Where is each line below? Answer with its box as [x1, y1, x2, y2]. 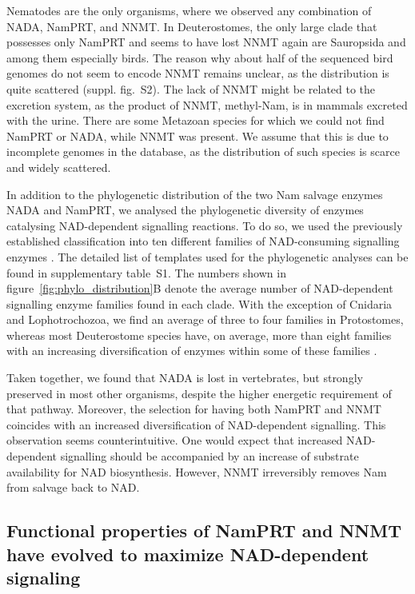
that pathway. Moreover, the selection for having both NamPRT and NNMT [6, 401, 381, 417]
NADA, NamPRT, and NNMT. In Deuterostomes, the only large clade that [6, 18, 377, 34]
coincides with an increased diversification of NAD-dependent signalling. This [6, 416, 386, 433]
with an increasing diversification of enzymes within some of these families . [6, 342, 377, 359]
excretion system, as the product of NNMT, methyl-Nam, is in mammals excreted [6, 96, 408, 113]
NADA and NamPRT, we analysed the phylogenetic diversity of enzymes [6, 201, 364, 218]
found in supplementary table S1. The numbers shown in [6, 264, 286, 281]
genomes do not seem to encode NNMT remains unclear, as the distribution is [6, 65, 389, 82]
